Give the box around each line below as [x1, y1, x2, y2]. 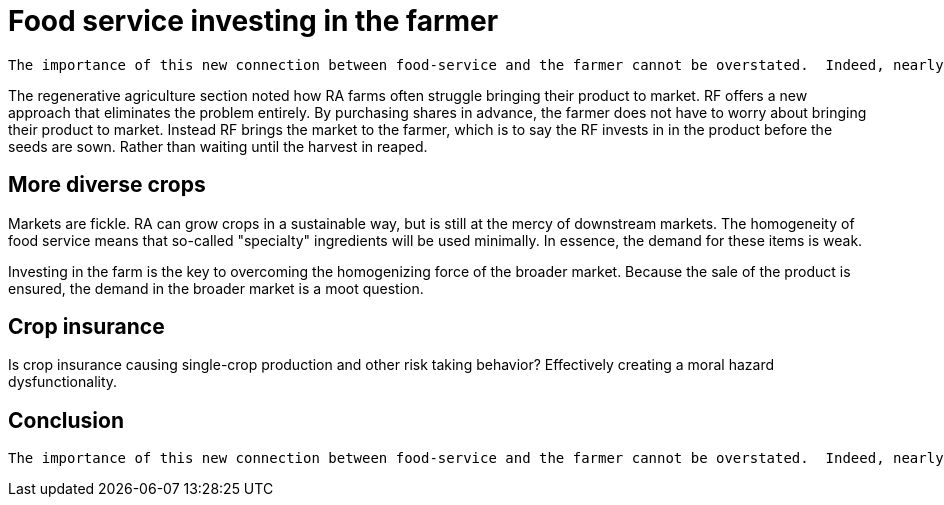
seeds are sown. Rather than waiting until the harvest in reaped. [8, 137, 428, 155]
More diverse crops [8, 172, 206, 198]
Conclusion [8, 407, 125, 433]
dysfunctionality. [8, 373, 118, 391]
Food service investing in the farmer [8, 4, 499, 38]
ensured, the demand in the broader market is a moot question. [8, 279, 424, 297]
